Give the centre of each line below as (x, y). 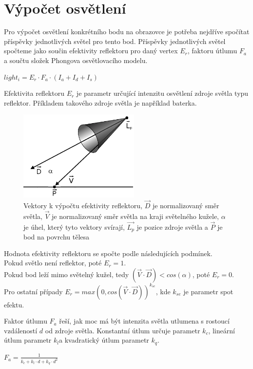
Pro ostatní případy (33, 291)
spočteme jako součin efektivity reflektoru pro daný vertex (91, 51)
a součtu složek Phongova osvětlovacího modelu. (76, 60)
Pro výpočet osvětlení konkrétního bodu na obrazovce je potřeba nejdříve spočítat (127, 32)
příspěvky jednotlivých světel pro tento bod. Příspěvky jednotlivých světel (115, 41)
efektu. (14, 304)
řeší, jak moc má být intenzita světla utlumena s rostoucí (144, 321)
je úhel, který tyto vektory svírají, (74, 227)
